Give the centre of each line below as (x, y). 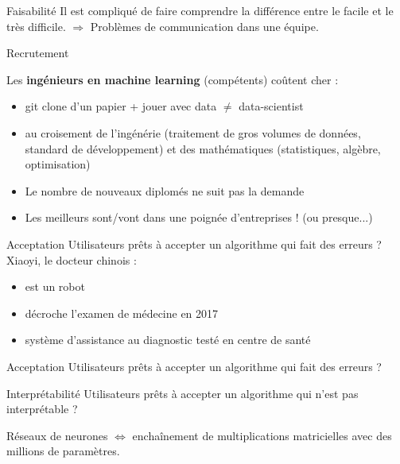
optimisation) (58, 164)
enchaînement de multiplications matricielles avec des (262, 435)
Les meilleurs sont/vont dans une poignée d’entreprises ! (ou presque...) (199, 217)
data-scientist (271, 106)
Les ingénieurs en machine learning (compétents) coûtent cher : (173, 79)
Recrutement (38, 53)
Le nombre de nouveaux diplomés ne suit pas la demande (165, 190)
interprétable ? (42, 409)
